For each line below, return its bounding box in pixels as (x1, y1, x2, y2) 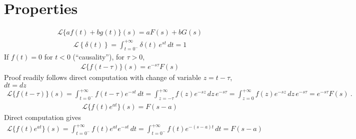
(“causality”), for (72, 51, 124, 62)
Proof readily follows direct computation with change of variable (4, 72, 201, 82)
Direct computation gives (4, 112, 81, 122)
